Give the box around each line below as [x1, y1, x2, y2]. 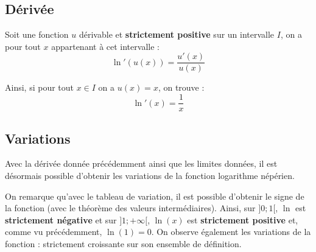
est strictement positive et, [187, 213, 298, 226]
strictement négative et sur [5, 213, 117, 226]
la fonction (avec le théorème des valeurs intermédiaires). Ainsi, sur [5, 201, 256, 214]
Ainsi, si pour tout [5, 81, 74, 94]
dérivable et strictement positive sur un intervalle [79, 28, 275, 41]
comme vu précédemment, [5, 225, 102, 238]
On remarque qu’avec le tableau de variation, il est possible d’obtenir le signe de [5, 189, 304, 202]
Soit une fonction [5, 28, 69, 41]
